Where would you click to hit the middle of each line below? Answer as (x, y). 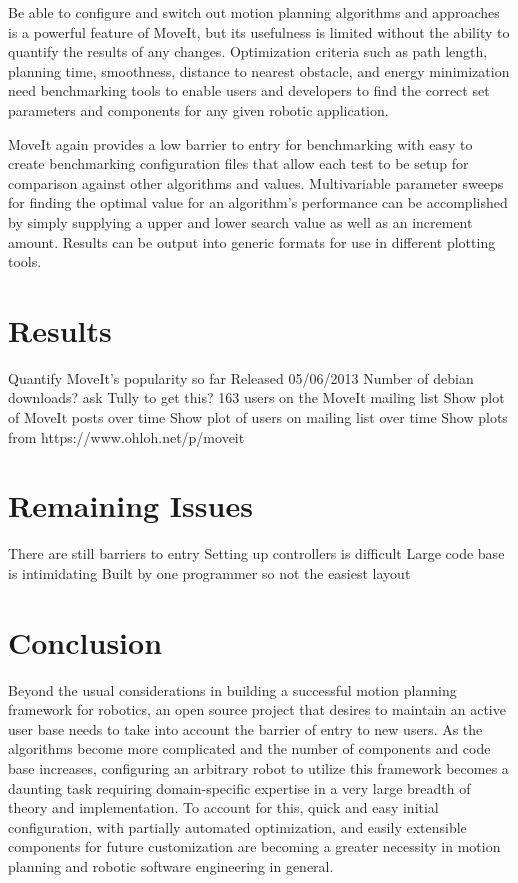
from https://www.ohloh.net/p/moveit (126, 436)
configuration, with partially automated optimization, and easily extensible (237, 826)
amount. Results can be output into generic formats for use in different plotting (252, 241)
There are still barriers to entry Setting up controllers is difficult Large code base (256, 553)
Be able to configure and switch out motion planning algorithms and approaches (254, 12)
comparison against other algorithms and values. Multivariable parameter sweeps (256, 182)
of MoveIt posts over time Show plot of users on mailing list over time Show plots (258, 417)
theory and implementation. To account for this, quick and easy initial (223, 807)
